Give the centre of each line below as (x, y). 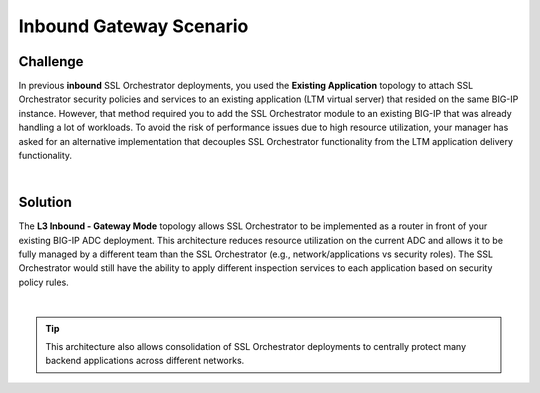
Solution (45, 202)
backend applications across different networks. (145, 361)
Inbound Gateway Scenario (133, 26)
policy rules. (43, 282)
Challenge (51, 61)
